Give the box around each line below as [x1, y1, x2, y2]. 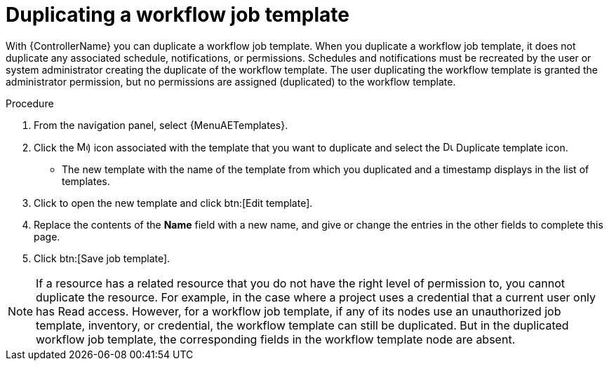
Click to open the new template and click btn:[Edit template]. [34, 196, 313, 209]
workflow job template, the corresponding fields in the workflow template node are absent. [36, 332, 516, 346]
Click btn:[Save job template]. [34, 252, 170, 264]
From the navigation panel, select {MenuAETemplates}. [34, 118, 288, 131]
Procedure [6, 97, 54, 109]
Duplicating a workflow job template [6, 3, 349, 27]
